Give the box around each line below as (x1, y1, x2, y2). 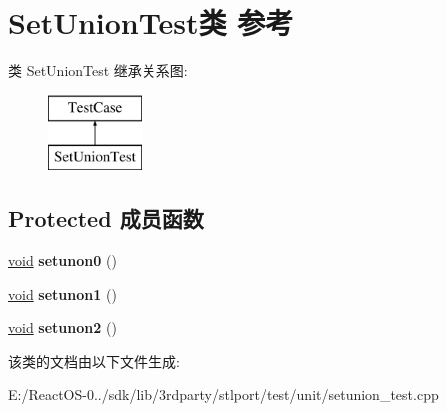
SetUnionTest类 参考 (8, 2, 294, 43)
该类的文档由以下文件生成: (8, 350, 180, 371)
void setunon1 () (8, 283, 117, 304)
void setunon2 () (8, 317, 117, 338)
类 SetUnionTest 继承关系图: (8, 60, 188, 81)
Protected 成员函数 (8, 203, 204, 234)
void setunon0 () (8, 250, 117, 271)
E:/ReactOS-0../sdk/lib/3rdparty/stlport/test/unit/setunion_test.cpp (8, 384, 439, 405)
